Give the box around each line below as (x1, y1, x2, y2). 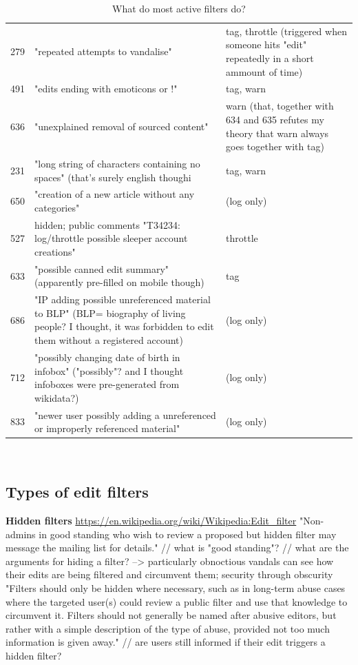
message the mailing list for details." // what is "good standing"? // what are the (6, 540, 349, 555)
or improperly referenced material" (34, 421, 180, 436)
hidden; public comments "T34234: (34, 217, 180, 232)
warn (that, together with (226, 99, 334, 113)
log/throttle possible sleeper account (34, 231, 188, 245)
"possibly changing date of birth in (34, 349, 180, 364)
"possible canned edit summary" (34, 261, 169, 276)
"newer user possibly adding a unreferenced (34, 407, 216, 422)
